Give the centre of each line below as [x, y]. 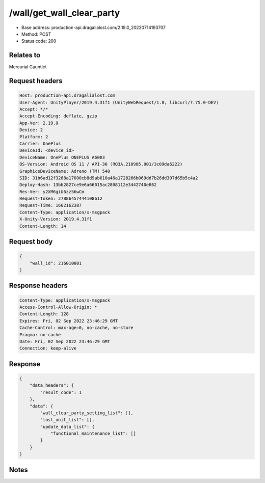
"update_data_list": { [67, 427]
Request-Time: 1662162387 [51, 205]
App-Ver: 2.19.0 [39, 123]
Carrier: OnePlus [40, 143]
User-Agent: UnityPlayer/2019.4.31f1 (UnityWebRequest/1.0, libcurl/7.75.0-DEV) [119, 102]
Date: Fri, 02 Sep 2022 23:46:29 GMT [65, 341]
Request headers [36, 81]
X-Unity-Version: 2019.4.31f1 [56, 219]
